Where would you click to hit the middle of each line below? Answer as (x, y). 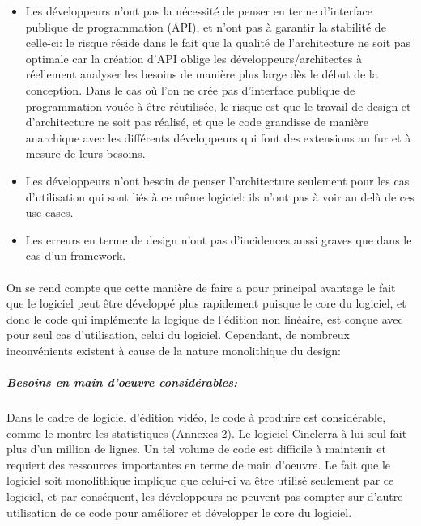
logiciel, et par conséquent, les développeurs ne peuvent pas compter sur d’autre (205, 496)
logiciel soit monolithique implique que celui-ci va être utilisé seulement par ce (200, 480)
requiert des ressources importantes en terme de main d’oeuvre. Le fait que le (199, 464)
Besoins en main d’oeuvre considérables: (122, 382)
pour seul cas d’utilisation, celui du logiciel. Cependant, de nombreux (178, 335)
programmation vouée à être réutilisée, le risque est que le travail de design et (218, 106)
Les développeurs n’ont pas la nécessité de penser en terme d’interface (199, 11)
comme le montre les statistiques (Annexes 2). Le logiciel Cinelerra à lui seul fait (207, 433)
